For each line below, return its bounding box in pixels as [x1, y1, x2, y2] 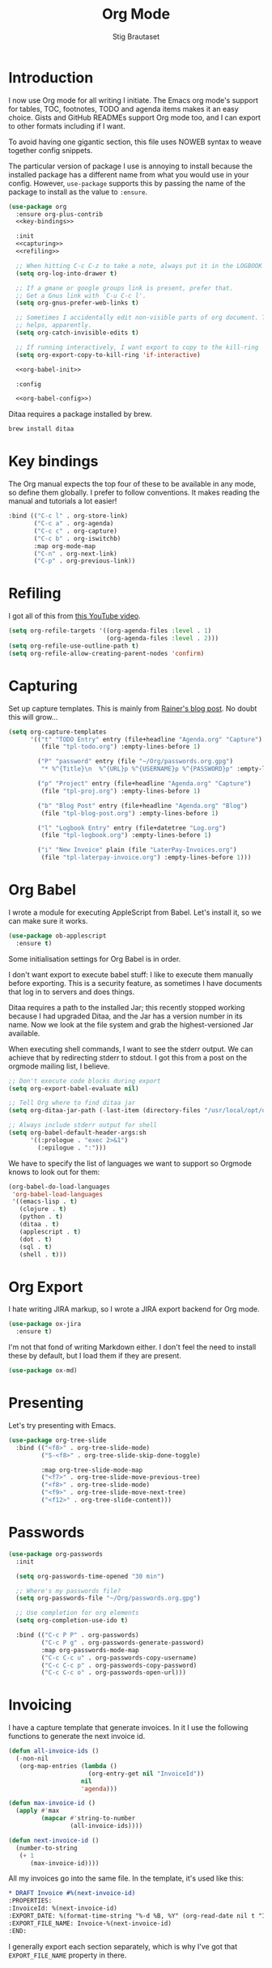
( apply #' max [15, 1807, 60, 1815]
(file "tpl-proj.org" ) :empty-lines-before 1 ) [40, 787, 201, 795]
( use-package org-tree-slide [8, 1436, 107, 1444]
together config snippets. [8, 145, 93, 155]
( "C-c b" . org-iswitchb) [33, 534, 121, 542]
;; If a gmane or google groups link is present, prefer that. [15, 284, 233, 292]
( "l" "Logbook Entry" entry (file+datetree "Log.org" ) [37, 823, 227, 832]
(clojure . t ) [19, 1205, 67, 1214]
